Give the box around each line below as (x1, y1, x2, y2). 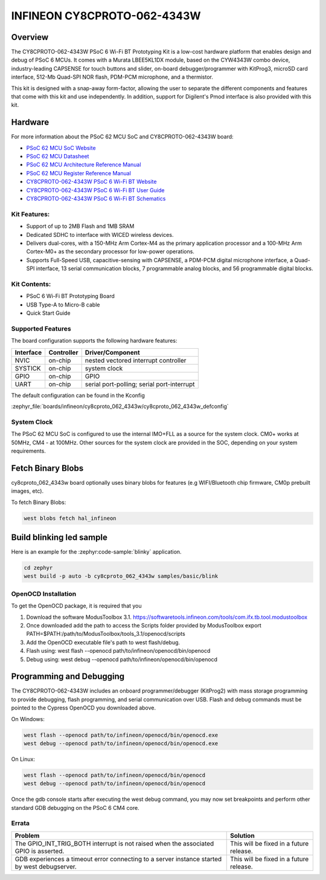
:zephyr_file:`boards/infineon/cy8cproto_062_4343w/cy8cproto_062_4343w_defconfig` (11, 403, 229, 410)
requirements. (11, 447, 46, 455)
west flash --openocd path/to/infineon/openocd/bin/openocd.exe (24, 731, 219, 739)
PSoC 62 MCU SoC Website (26, 144, 96, 151)
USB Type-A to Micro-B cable (26, 301, 100, 308)
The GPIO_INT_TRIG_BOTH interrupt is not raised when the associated (14, 839, 214, 847)
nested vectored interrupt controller (85, 356, 187, 364)
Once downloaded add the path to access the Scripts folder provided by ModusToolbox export (26, 621, 262, 629)
